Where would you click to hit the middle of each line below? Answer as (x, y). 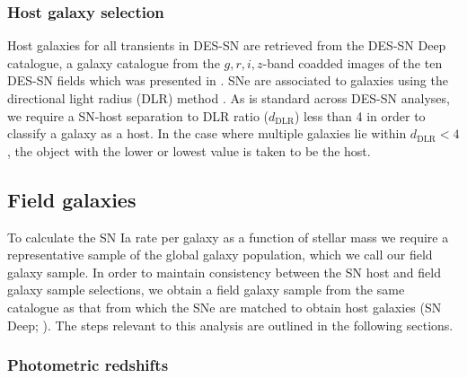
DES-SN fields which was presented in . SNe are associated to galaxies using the (228, 80)
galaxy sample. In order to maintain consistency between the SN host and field (224, 272)
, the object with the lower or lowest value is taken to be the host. (189, 150)
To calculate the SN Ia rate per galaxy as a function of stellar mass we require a (228, 237)
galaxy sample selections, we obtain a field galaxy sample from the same (206, 290)
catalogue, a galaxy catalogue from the (114, 62)
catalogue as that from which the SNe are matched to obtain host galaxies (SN (225, 307)
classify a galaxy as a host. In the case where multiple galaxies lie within (207, 133)
